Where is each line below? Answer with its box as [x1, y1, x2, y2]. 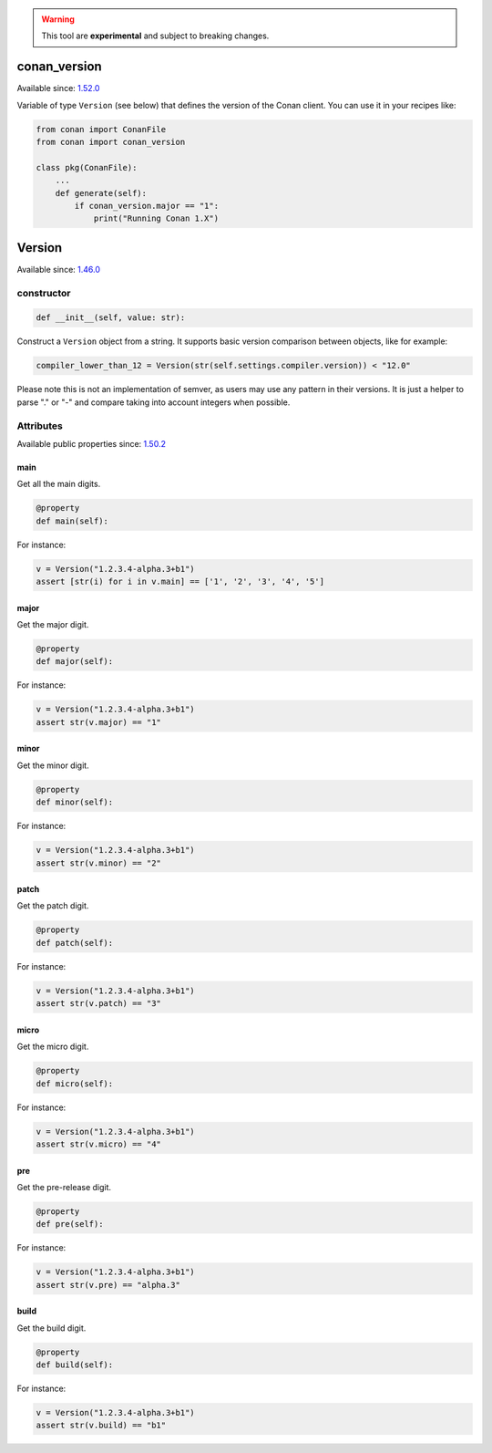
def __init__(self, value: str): [36, 313, 186, 323]
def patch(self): [36, 938, 114, 948]
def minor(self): [36, 797, 114, 807]
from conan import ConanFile [36, 124, 167, 134]
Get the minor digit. [16, 760, 90, 771]
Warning [41, 14, 75, 25]
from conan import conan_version [36, 137, 186, 148]
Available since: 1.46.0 [16, 264, 100, 275]
